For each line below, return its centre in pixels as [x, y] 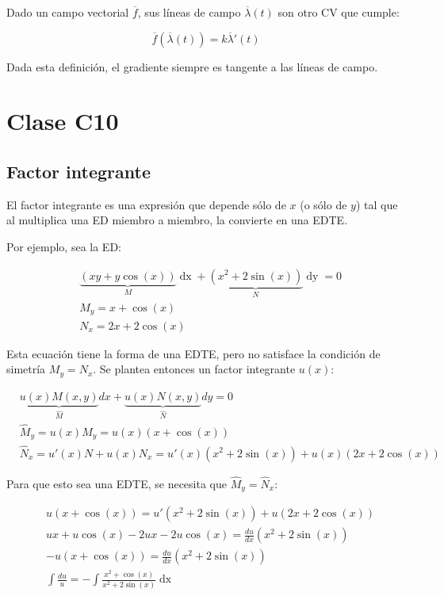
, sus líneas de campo [189, 12]
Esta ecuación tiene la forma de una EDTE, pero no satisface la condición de [193, 353]
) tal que [377, 204]
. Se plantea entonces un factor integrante [194, 369]
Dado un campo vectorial [68, 12]
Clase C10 [63, 121]
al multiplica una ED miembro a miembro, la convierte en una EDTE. [177, 220]
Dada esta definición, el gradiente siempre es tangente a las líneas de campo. [192, 66]
